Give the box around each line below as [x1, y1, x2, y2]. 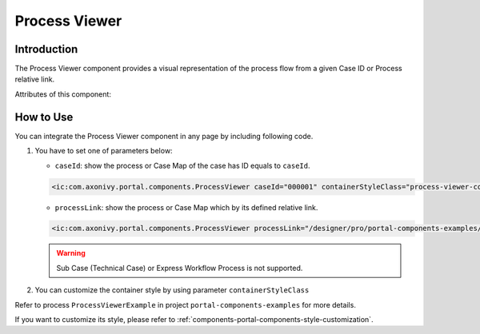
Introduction [14, 42, 78, 56]
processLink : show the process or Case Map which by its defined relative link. [54, 202, 318, 212]
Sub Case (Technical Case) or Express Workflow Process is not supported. [56, 263, 303, 272]
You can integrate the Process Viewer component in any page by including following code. [14, 131, 314, 141]
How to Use [14, 110, 74, 124]
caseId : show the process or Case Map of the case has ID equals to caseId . [54, 161, 311, 170]
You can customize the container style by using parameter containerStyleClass [34, 285, 310, 295]
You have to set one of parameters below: [34, 146, 173, 156]
